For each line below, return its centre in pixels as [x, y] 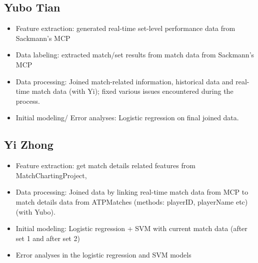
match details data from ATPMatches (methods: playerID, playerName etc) [132, 201]
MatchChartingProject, [51, 175]
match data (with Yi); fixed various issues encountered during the [132, 91]
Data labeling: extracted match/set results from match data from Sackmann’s [135, 55]
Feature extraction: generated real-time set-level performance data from [125, 28]
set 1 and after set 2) [48, 238]
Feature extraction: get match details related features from [105, 165]
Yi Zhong [29, 144]
